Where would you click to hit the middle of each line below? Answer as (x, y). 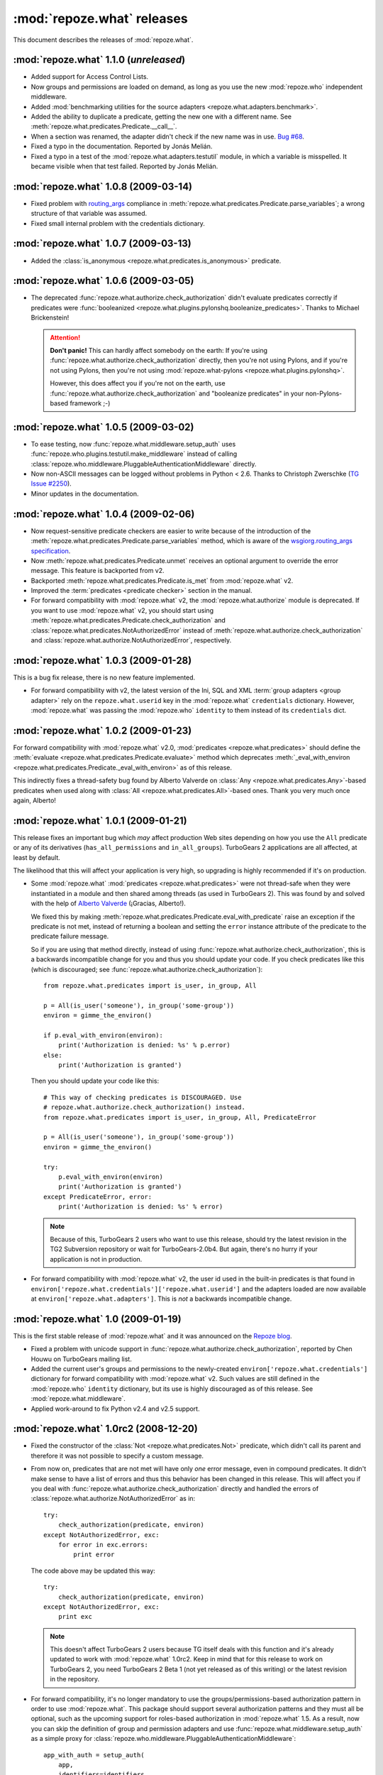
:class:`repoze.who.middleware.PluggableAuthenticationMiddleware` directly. (144, 464)
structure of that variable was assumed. (89, 214)
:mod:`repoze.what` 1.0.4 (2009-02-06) (104, 514)
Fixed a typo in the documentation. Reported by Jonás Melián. (122, 146)
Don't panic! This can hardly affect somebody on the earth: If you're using (159, 351)
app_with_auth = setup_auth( (94, 1755)
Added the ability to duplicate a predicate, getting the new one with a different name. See (161, 116)
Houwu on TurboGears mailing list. (82, 1359)
